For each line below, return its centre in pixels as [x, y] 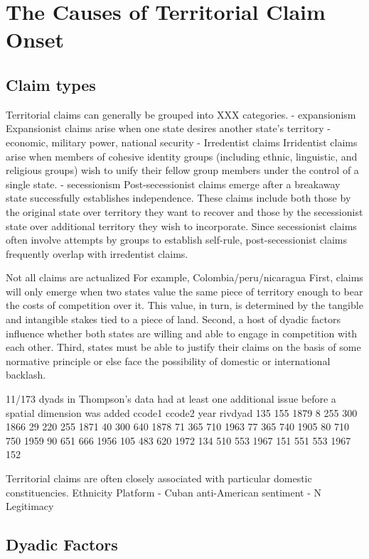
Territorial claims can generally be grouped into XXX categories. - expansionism [181, 114]
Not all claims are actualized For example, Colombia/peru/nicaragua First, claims [184, 277]
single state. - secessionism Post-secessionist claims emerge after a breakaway [173, 184]
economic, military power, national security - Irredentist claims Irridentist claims [182, 142]
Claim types [51, 84]
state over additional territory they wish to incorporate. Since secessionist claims [181, 226]
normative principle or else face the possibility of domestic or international [168, 360]
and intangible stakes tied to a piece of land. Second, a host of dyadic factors [173, 319]
